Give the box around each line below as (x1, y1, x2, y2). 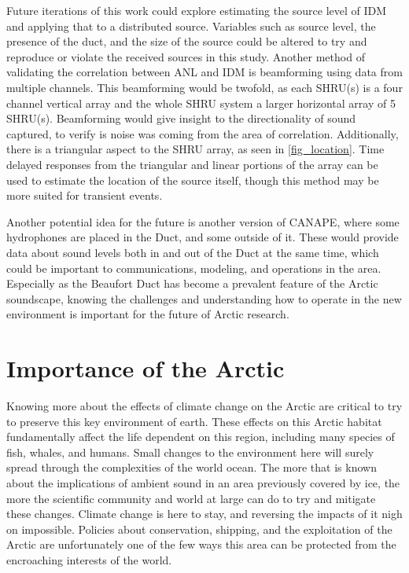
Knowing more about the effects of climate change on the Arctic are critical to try (6, 398, 403, 413)
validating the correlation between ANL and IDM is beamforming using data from (6, 64, 403, 80)
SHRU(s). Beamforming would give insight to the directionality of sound (6, 110, 356, 127)
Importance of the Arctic (6, 352, 285, 384)
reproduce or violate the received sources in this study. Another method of (6, 48, 365, 64)
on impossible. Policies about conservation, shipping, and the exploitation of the (6, 520, 392, 537)
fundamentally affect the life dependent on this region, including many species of (6, 428, 395, 445)
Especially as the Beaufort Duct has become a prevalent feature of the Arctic (6, 275, 378, 292)
